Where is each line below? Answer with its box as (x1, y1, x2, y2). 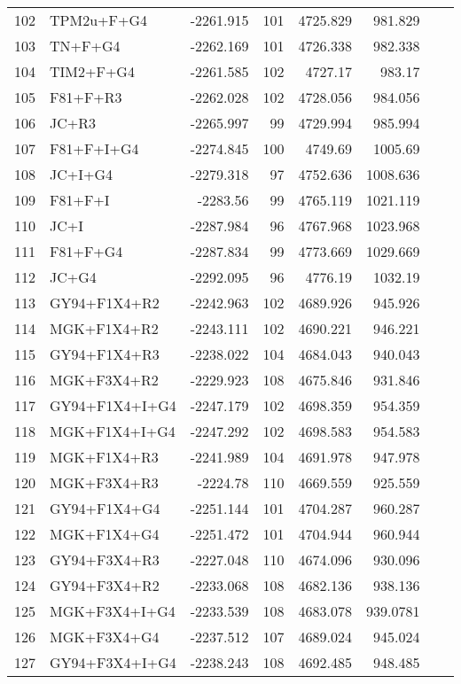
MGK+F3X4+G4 (50, 626, 160, 647)
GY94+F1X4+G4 (50, 498, 160, 518)
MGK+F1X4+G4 (50, 524, 160, 544)
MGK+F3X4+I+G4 (50, 601, 176, 621)
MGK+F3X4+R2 (50, 369, 159, 390)
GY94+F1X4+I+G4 (50, 395, 176, 416)
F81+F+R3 (50, 87, 122, 107)
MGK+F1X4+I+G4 (50, 421, 176, 441)
